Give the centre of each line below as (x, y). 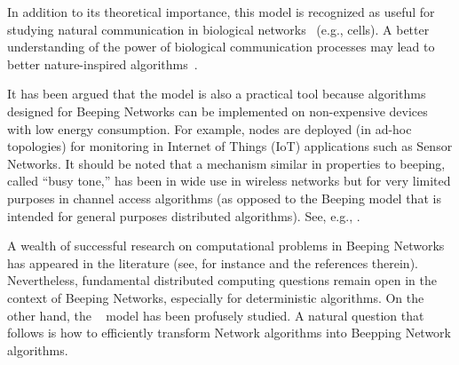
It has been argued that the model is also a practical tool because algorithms (217, 94)
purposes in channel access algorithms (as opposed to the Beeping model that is (224, 198)
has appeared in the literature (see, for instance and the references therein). (213, 262)
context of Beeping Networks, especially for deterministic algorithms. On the (216, 297)
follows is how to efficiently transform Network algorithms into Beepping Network (229, 333)
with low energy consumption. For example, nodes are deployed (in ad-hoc (210, 128)
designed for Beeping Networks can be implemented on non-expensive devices (218, 111)
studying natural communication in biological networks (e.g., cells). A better (218, 29)
